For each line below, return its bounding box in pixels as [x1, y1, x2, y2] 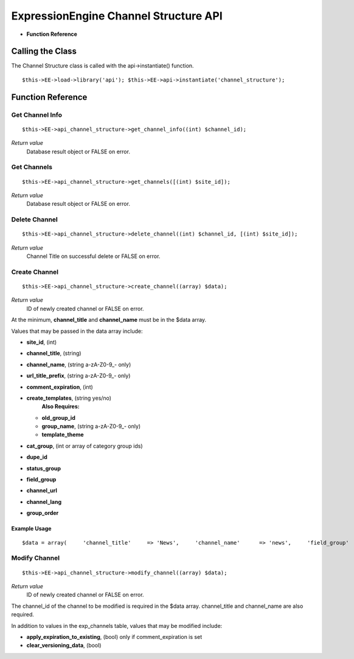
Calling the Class [11, 46, 77, 57]
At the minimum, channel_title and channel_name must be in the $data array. [11, 316, 207, 324]
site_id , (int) [26, 338, 57, 346]
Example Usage [11, 525, 52, 532]
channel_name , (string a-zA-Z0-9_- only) [26, 361, 131, 368]
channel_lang [26, 498, 62, 505]
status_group [26, 464, 61, 472]
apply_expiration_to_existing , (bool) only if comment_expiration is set [26, 633, 203, 640]
